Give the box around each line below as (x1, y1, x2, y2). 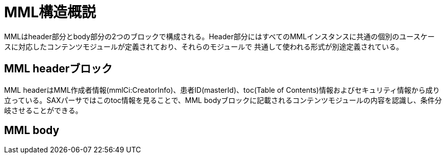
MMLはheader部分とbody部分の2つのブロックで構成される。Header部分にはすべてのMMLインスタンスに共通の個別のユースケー (4, 32, 435, 41)
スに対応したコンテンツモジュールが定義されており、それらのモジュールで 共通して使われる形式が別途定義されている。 (4, 42, 404, 51)
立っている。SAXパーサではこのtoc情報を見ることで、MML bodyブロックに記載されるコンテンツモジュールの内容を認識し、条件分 (4, 95, 442, 104)
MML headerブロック (4, 62, 113, 75)
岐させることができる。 (4, 106, 83, 115)
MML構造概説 (4, 4, 96, 21)
